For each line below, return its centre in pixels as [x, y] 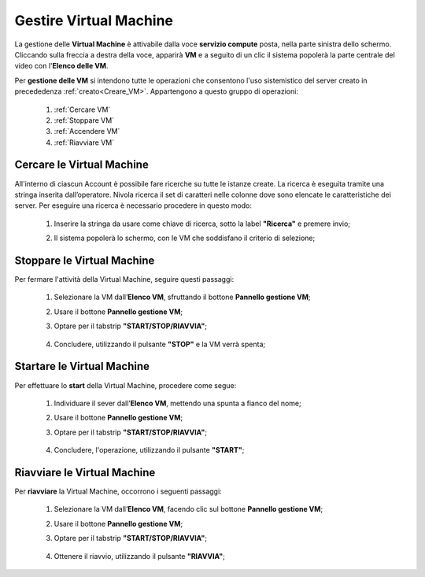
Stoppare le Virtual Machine [85, 260]
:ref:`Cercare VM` [82, 109]
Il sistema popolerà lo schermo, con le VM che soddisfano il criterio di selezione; [185, 238]
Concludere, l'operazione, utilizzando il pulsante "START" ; [149, 450]
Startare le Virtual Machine [82, 366]
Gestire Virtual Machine [94, 20]
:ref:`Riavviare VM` [84, 142]
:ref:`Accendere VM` [87, 131]
